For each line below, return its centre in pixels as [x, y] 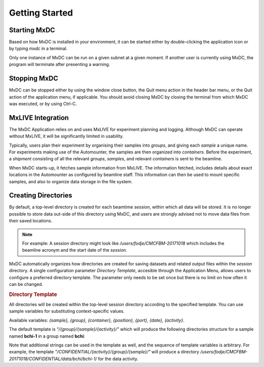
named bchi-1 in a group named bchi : [47, 336]
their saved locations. [31, 221]
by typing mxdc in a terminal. [38, 48]
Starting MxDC [32, 30]
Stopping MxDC [34, 78]
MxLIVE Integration [39, 118]
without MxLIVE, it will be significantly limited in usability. [66, 136]
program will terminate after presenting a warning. [59, 65]
